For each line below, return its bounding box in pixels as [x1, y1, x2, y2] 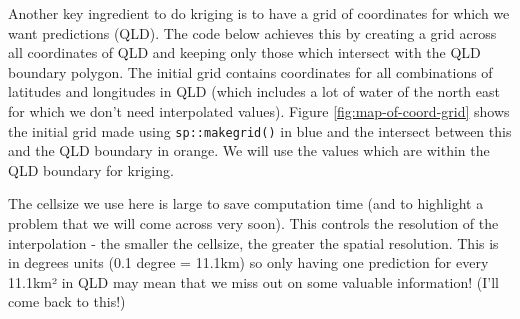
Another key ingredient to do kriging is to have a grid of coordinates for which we [8, 3, 510, 23]
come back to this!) [8, 291, 126, 312]
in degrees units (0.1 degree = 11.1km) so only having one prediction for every [8, 252, 489, 273]
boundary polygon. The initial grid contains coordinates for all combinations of [8, 61, 493, 82]
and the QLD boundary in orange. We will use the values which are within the [8, 140, 490, 161]
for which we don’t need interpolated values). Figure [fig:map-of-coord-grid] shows [8, 100, 510, 121]
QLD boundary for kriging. [8, 159, 174, 180]
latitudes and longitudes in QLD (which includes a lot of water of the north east [8, 81, 500, 102]
